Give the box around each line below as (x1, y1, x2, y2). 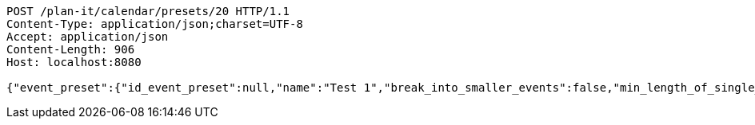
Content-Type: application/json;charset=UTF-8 (6, 18, 303, 30)
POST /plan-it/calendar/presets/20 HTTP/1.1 (6, 5, 290, 18)
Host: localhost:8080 (6, 56, 142, 68)
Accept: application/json (6, 30, 169, 43)
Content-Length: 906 (6, 43, 135, 56)
